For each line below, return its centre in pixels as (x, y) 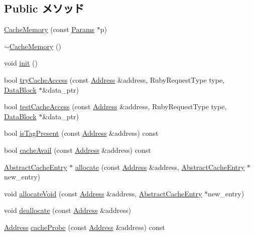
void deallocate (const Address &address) (68, 210)
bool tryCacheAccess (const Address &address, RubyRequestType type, (114, 79)
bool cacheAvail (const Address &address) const (78, 150)
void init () (21, 63)
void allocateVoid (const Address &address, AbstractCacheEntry (103, 193)
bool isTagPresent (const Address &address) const (81, 133)
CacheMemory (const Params (49, 29)
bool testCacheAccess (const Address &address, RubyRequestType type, (115, 106)
